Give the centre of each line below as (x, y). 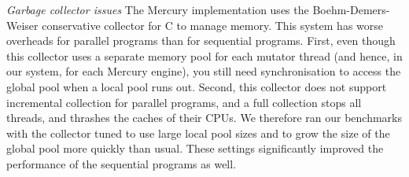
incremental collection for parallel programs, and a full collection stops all (184, 102)
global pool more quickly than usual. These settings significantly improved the (195, 148)
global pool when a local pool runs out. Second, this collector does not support (197, 86)
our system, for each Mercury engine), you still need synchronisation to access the (204, 71)
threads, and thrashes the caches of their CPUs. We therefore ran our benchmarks (204, 118)
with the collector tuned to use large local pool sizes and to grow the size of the (198, 133)
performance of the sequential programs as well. (122, 163)
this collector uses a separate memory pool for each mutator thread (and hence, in (204, 55)
